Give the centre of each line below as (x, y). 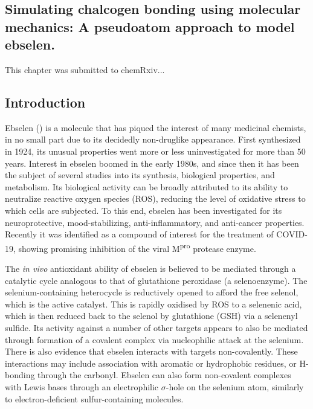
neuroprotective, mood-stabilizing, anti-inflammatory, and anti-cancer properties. (155, 222)
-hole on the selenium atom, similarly (235, 386)
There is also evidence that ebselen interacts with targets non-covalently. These (151, 351)
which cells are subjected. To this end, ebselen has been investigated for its (144, 210)
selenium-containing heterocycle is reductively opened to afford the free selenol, (152, 292)
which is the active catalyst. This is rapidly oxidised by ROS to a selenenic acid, (153, 304)
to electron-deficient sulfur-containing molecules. (94, 398)
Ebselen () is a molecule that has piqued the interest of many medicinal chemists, (156, 127)
